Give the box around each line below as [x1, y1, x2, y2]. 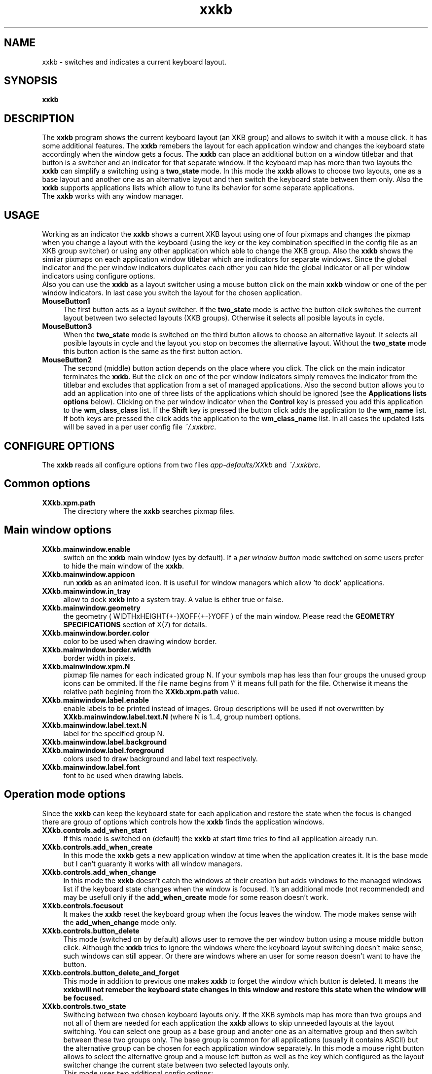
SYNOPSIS [4, 74, 58, 87]
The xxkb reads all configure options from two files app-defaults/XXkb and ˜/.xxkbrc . [42, 460, 321, 469]
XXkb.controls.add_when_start [42, 825, 147, 834]
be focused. [63, 993, 104, 1002]
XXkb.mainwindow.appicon [42, 570, 135, 578]
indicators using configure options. [42, 272, 155, 281]
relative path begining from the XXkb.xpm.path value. [63, 687, 240, 696]
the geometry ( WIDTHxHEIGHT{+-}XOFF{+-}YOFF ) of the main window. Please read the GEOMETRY [63, 611, 395, 620]
